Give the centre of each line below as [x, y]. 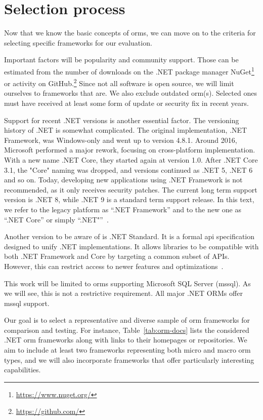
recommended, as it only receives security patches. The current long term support [131, 189]
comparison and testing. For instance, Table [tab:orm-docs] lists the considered [127, 330]
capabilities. [23, 370]
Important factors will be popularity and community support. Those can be [121, 60]
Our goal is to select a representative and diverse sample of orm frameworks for [127, 320]
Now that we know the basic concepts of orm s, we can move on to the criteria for [130, 33]
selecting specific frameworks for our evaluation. [78, 42]
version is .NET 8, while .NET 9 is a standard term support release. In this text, [129, 199]
